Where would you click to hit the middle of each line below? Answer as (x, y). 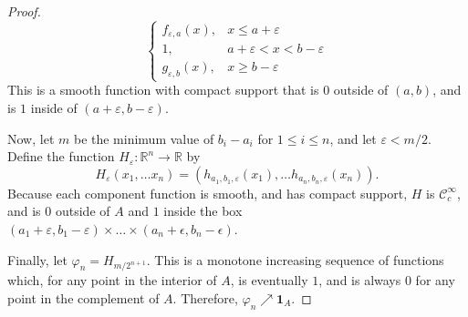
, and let (353, 138)
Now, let (31, 138)
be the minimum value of (144, 138)
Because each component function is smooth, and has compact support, (208, 193)
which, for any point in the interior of (112, 280)
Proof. (24, 11)
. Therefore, (205, 297)
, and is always (360, 280)
